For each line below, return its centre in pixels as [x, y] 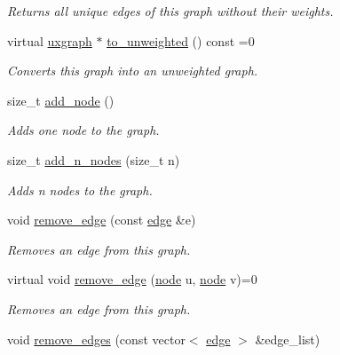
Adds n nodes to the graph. [80, 189]
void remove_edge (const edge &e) [102, 220]
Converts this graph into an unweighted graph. [133, 71]
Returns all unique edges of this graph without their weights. [170, 11]
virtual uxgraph [50, 40]
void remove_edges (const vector [96, 339]
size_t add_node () [61, 100]
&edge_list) [288, 339]
